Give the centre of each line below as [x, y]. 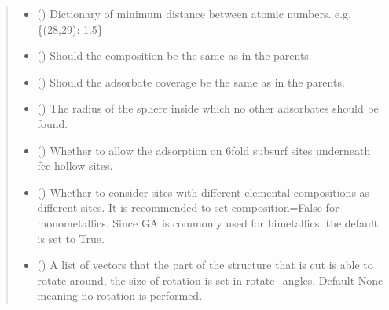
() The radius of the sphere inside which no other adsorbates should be [208, 108]
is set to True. [71, 238]
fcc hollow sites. [75, 166]
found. [53, 123]
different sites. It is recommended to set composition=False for [188, 207]
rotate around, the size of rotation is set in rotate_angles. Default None [210, 280]
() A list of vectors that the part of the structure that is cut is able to [205, 265]
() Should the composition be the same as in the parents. [174, 55]
